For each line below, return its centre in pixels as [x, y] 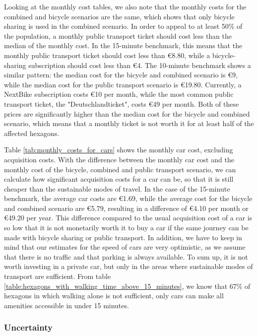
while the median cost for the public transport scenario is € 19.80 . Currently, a [123, 84]
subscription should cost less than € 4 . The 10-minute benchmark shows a [140, 65]
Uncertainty [28, 327]
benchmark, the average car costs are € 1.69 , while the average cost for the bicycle [128, 198]
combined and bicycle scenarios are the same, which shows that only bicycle [119, 16]
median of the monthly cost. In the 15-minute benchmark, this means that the [123, 45]
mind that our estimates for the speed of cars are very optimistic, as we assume [125, 247]
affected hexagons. [32, 133]
